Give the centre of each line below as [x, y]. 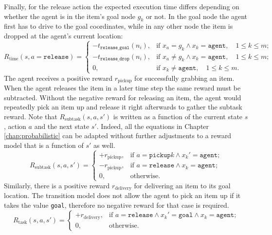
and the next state [62, 126]
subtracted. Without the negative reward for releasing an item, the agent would [123, 97]
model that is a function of [44, 145]
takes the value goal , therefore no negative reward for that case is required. [117, 205]
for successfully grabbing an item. [184, 78]
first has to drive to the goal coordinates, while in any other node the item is [118, 26]
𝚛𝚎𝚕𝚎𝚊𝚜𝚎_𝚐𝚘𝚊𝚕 [115, 48]
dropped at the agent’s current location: [63, 35]
